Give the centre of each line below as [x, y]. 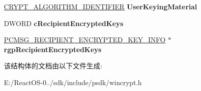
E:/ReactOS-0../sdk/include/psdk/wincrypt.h [73, 82]
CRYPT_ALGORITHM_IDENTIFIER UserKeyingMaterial [100, 6]
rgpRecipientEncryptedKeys [53, 49]
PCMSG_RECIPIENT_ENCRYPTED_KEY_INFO [85, 40]
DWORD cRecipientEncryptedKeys [64, 23]
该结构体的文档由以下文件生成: [53, 66]
